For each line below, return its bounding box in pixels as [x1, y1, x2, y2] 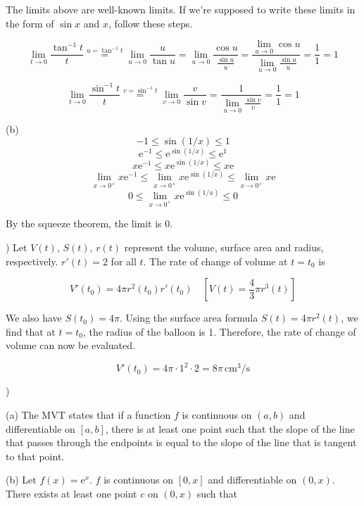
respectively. [6, 253, 58, 268]
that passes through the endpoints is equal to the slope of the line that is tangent [6, 435, 357, 450]
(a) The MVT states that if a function [6, 407, 171, 422]
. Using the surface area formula [119, 310, 258, 325]
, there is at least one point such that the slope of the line [105, 421, 355, 436]
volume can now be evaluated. [6, 338, 135, 353]
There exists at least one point [6, 486, 137, 500]
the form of [6, 15, 54, 30]
